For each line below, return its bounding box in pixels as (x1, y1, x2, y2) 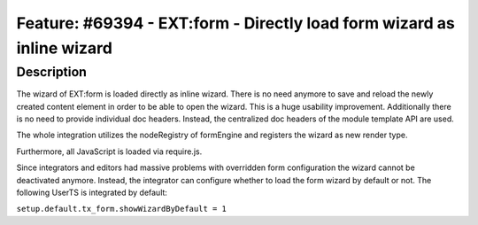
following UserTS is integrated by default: (16, 187, 168, 198)
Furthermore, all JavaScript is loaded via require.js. (16, 146, 203, 157)
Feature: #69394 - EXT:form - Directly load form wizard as (16, 13, 455, 33)
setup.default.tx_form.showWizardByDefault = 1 (16, 204, 227, 214)
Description (16, 64, 88, 80)
